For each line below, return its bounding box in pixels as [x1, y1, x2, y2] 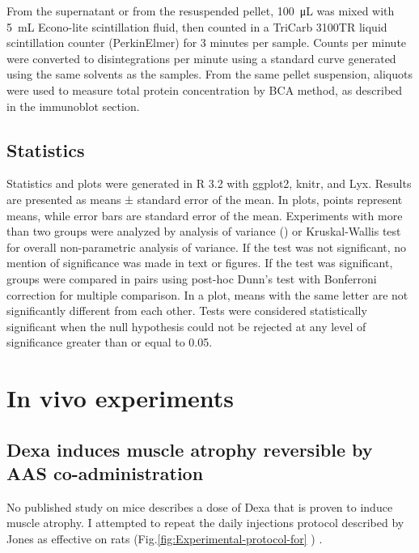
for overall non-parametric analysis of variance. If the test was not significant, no [6, 238, 407, 255]
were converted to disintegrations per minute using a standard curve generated [6, 49, 396, 66]
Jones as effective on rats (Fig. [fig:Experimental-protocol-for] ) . [6, 530, 323, 547]
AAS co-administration [6, 461, 204, 486]
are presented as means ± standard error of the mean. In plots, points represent [6, 190, 403, 207]
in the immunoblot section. [6, 97, 140, 114]
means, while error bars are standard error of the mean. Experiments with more [6, 206, 403, 223]
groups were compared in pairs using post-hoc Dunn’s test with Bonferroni [6, 270, 377, 287]
